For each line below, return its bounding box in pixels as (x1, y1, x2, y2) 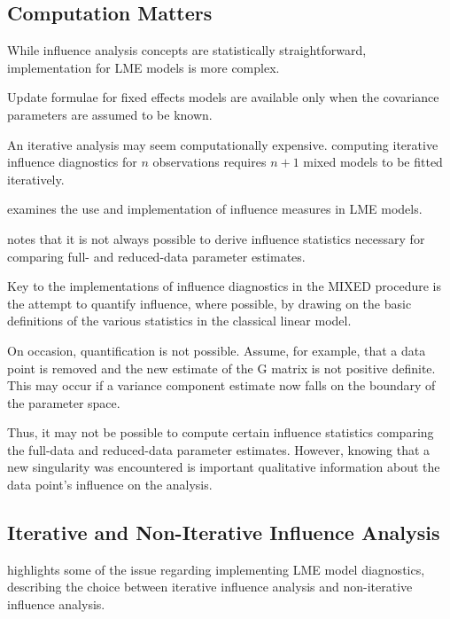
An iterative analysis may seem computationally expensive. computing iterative (7, 135, 438, 153)
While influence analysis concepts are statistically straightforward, (7, 41, 367, 59)
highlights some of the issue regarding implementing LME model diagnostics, (7, 560, 425, 578)
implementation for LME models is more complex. (7, 58, 280, 76)
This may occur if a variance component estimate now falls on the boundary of (7, 376, 436, 395)
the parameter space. (7, 393, 120, 411)
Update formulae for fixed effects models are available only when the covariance (7, 88, 439, 106)
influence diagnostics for (7, 153, 137, 171)
